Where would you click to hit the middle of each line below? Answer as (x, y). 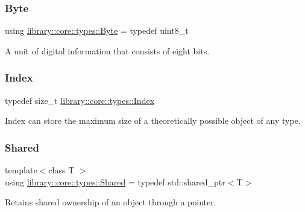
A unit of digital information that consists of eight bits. (107, 50)
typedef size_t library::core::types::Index (80, 100)
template (21, 170)
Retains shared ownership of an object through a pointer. (111, 202)
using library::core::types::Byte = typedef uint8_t (97, 31)
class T (61, 170)
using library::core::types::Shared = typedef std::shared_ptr (115, 181)
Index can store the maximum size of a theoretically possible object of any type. (153, 120)
